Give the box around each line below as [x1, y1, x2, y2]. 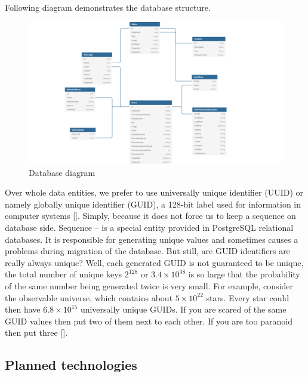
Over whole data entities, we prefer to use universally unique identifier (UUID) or [5, 186, 303, 199]
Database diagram [29, 166, 96, 178]
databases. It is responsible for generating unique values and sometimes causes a [5, 233, 298, 245]
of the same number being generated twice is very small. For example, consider [5, 280, 293, 292]
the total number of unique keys [5, 268, 122, 280]
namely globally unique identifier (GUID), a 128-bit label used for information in [5, 197, 301, 210]
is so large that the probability [188, 268, 300, 280]
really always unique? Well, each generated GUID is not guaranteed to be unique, [5, 256, 304, 268]
